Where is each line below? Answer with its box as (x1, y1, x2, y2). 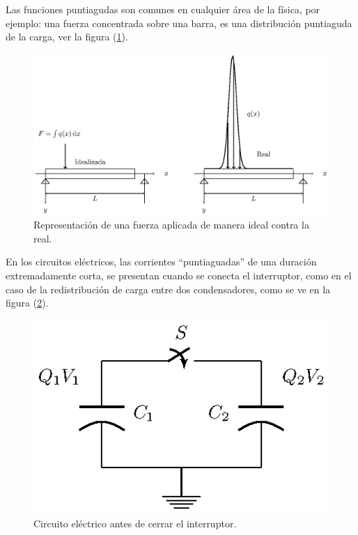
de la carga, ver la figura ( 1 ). (6, 29, 128, 44)
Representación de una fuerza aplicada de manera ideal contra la (33, 217, 309, 232)
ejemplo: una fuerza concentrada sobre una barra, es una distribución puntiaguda (6, 15, 352, 30)
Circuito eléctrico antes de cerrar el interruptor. (33, 516, 237, 531)
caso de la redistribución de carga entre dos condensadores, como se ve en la (6, 281, 331, 296)
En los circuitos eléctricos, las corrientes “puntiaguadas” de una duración (6, 254, 317, 269)
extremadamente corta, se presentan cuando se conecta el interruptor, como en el (6, 268, 352, 283)
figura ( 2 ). (6, 295, 49, 310)
